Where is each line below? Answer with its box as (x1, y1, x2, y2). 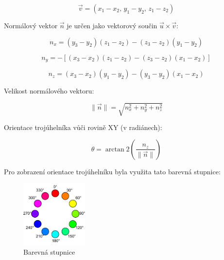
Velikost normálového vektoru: (4, 86, 94, 96)
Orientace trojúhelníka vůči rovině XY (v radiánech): (4, 122, 162, 132)
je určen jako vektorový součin (67, 20, 157, 30)
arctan (105, 146, 124, 153)
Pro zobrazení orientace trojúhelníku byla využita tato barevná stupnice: (4, 166, 221, 176)
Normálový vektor (4, 20, 58, 30)
